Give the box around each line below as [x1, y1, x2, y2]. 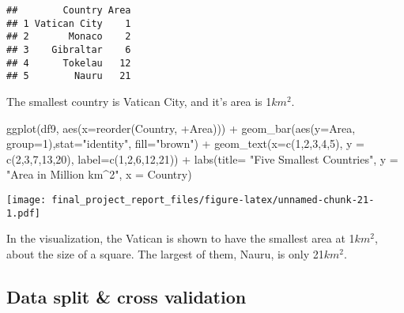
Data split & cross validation [6, 284, 247, 308]
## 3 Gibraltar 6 [6, 43, 131, 55]
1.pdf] [6, 207, 40, 219]
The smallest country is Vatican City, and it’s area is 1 [6, 92, 272, 109]
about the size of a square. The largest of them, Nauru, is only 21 [6, 245, 324, 262]
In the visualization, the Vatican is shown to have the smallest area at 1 [6, 230, 355, 247]
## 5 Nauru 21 [6, 70, 131, 82]
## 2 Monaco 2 [6, 31, 131, 43]
